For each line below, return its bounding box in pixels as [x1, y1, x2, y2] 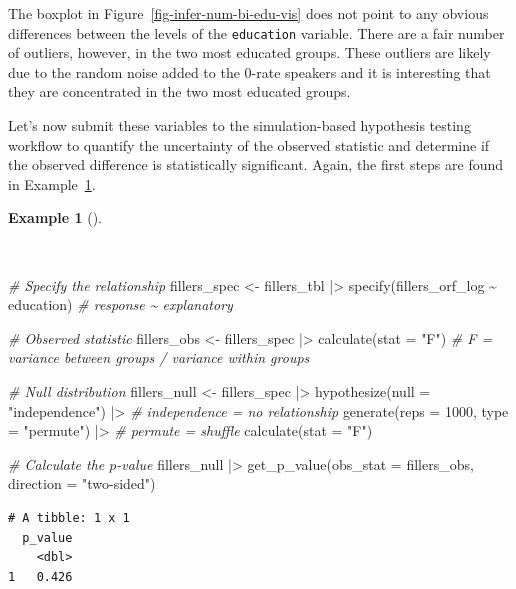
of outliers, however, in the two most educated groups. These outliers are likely [8, 42, 491, 63]
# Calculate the [8, 453, 105, 474]
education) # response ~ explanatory [8, 294, 233, 315]
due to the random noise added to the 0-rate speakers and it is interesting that [8, 61, 491, 82]
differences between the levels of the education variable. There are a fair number [8, 22, 505, 43]
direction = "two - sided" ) [8, 473, 156, 494]
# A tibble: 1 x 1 [8, 510, 130, 525]
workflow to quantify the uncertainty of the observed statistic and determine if [8, 134, 490, 155]
